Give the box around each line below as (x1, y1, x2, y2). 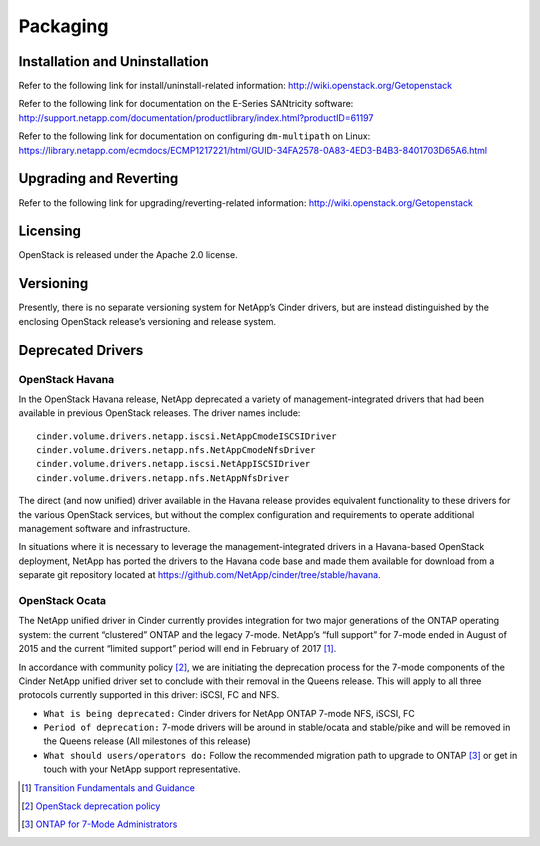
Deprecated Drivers (18, 341, 144, 359)
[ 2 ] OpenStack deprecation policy (21, 800, 161, 812)
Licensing (18, 223, 82, 240)
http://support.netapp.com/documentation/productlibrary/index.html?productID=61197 (18, 111, 374, 124)
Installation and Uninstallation (18, 53, 209, 70)
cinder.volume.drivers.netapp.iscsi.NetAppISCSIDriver (36, 458, 311, 470)
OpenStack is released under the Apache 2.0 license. (18, 249, 239, 261)
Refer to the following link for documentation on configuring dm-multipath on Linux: (18, 130, 371, 142)
